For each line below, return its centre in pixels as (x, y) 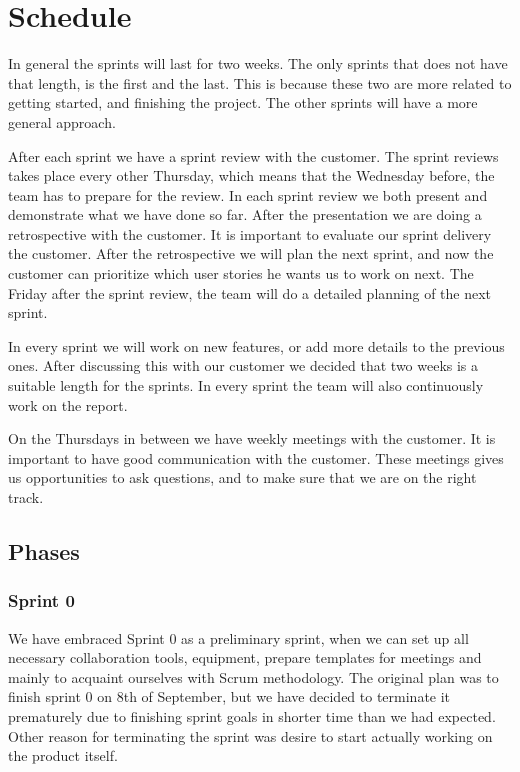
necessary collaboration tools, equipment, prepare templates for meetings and (245, 657)
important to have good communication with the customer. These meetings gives (256, 457)
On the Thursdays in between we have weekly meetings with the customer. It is (252, 438)
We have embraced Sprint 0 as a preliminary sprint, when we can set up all (238, 637)
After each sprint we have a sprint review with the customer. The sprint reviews (253, 155)
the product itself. (63, 755)
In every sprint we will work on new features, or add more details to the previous (256, 345)
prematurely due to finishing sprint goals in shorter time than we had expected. (252, 715)
